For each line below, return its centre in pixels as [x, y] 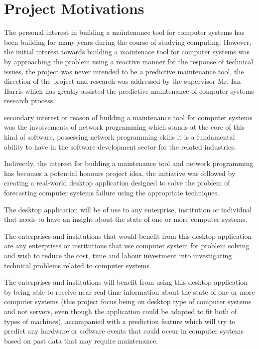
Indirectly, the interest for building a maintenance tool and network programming [129, 163]
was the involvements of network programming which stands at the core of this [125, 127]
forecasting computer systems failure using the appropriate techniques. [112, 193]
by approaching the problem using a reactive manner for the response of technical [129, 61]
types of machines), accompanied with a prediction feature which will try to [120, 321]
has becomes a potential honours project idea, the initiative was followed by [120, 173]
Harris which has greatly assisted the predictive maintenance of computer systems [129, 90]
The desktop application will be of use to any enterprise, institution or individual [128, 209]
